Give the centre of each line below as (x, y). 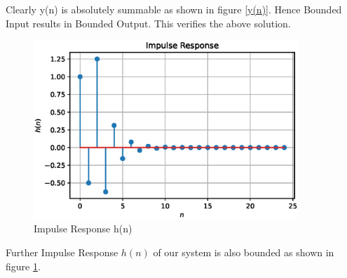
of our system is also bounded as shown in (244, 252)
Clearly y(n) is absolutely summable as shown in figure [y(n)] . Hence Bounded (174, 9)
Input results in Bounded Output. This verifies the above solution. (148, 23)
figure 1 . (23, 266)
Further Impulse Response (62, 252)
